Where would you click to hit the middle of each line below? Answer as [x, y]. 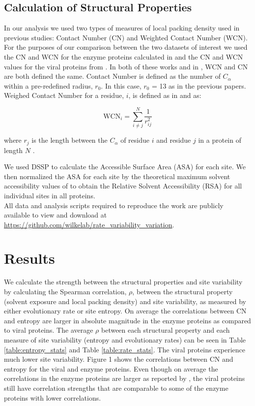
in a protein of [220, 140]
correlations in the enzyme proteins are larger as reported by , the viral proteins [125, 378]
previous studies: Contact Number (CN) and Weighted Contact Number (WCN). [126, 37]
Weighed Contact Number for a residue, [64, 95]
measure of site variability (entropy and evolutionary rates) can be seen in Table [125, 339]
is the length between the [70, 140]
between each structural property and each [165, 330]
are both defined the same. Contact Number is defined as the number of [112, 76]
